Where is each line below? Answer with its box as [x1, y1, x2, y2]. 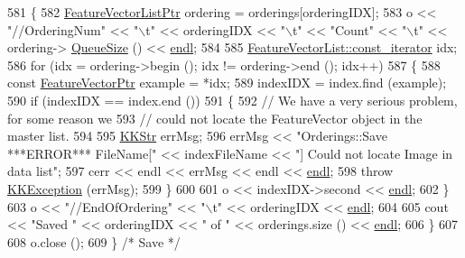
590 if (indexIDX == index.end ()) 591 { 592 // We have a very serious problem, [7, 90, 458, 109]
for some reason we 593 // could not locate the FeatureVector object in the [7, 108, 423, 127]
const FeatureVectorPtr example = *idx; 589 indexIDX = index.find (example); [7, 73, 447, 92]
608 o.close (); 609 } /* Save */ [7, 232, 181, 251]
